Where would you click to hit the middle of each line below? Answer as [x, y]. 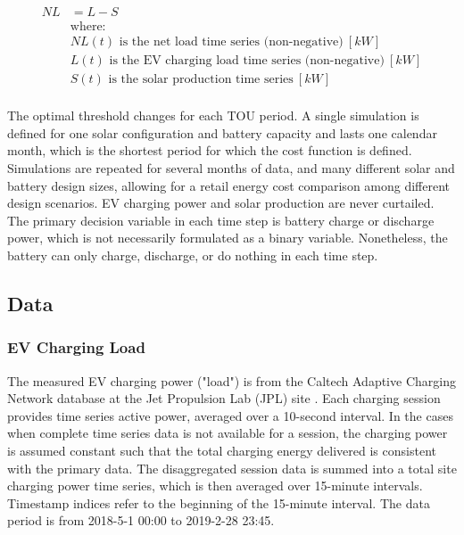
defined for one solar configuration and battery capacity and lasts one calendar [222, 132]
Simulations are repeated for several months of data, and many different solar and [231, 167]
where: [88, 27]
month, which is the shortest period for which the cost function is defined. [210, 150]
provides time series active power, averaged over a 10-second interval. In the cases [230, 415]
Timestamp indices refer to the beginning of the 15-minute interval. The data [219, 502]
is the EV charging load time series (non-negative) [247, 61]
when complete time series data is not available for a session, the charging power [228, 433]
